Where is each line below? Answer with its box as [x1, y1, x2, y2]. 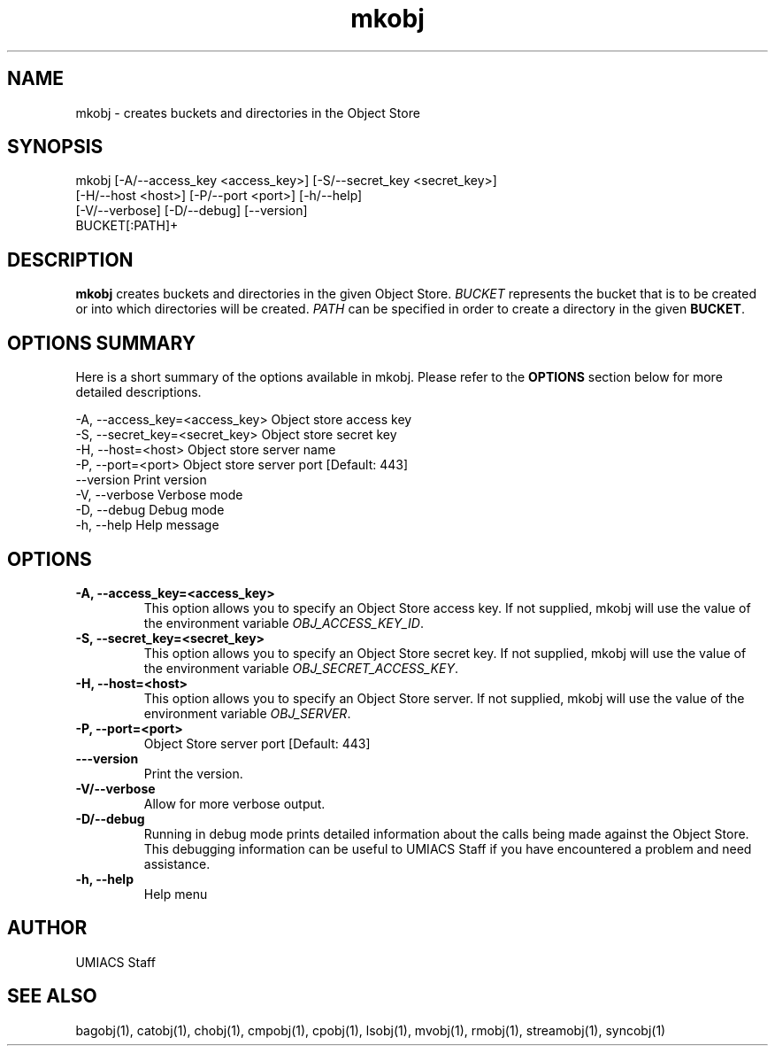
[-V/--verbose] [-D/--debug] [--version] [75, 203, 308, 219]
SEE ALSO [7, 985, 97, 1008]
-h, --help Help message [75, 517, 219, 533]
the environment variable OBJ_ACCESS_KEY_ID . [143, 615, 425, 631]
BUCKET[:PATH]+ [75, 218, 179, 234]
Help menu [143, 886, 208, 902]
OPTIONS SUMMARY [7, 331, 196, 354]
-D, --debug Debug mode [75, 502, 225, 518]
